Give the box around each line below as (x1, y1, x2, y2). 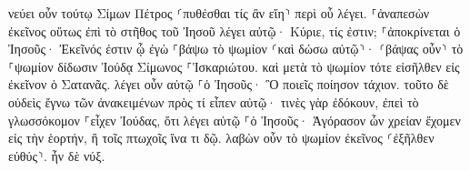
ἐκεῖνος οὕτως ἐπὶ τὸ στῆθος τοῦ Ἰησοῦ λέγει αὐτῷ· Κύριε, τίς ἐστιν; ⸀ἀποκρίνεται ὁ (8, 21, 461, 40)
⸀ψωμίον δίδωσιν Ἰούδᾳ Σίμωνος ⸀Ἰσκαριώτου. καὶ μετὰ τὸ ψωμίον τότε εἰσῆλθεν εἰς (8, 56, 460, 75)
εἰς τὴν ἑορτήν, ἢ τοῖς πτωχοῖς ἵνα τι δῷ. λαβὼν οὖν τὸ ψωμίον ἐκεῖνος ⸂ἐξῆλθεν (8, 128, 435, 147)
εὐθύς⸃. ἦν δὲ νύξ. (8, 146, 105, 165)
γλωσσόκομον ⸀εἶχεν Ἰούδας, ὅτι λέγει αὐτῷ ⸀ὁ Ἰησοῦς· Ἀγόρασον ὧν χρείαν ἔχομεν (8, 110, 461, 129)
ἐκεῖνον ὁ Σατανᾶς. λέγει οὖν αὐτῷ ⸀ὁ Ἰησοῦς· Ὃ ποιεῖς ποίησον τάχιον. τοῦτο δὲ (8, 75, 449, 94)
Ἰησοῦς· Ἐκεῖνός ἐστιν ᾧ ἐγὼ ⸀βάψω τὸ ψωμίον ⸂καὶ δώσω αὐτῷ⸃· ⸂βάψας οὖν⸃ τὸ (8, 39, 464, 58)
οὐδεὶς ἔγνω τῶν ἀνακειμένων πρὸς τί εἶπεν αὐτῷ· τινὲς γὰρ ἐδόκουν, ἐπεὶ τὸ (8, 92, 419, 111)
